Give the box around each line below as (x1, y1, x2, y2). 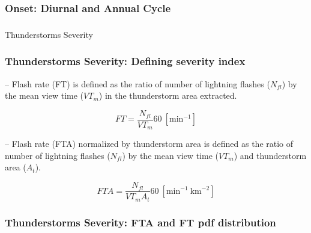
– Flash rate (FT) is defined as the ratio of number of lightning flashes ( (5, 77, 270, 90)
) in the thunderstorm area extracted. (98, 89, 237, 102)
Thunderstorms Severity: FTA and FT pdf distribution (5, 214, 276, 229)
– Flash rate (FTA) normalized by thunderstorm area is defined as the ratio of (5, 137, 294, 150)
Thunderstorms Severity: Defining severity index (5, 54, 246, 69)
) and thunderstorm (234, 149, 307, 161)
